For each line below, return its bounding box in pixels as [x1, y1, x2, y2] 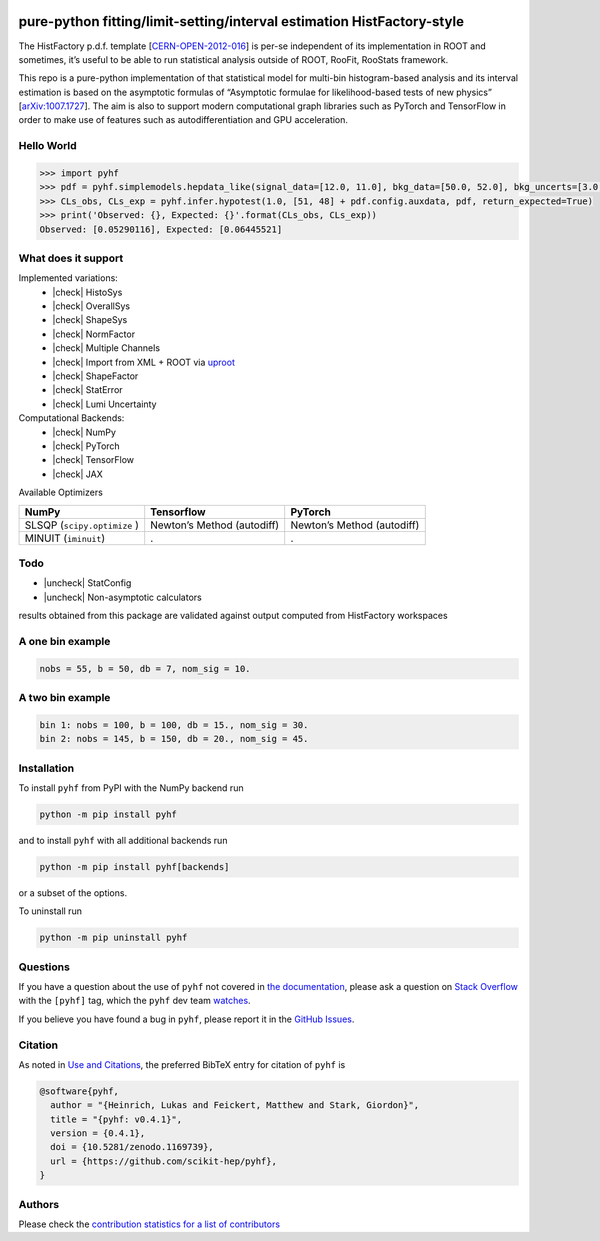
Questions [18, 960, 70, 974]
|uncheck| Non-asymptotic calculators [43, 591, 202, 603]
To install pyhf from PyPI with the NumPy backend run [18, 781, 244, 794]
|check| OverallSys [52, 300, 130, 312]
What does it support [18, 251, 124, 265]
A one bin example [18, 634, 111, 648]
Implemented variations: [18, 272, 119, 284]
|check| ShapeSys [52, 314, 128, 326]
